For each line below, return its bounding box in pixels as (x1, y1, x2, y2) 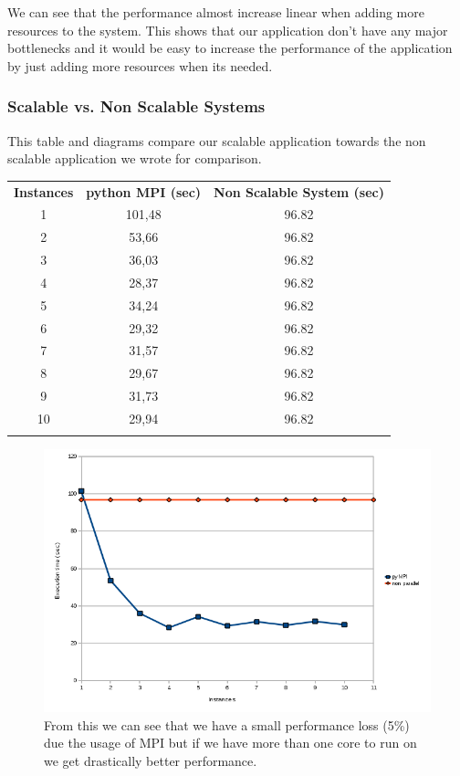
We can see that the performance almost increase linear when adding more (7, 3, 424, 21)
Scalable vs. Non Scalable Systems (7, 95, 266, 118)
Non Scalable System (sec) (214, 182, 385, 201)
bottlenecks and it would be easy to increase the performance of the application (7, 38, 453, 58)
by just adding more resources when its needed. (7, 56, 273, 75)
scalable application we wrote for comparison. (7, 149, 262, 168)
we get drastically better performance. (44, 750, 257, 770)
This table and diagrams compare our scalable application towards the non (7, 131, 426, 150)
